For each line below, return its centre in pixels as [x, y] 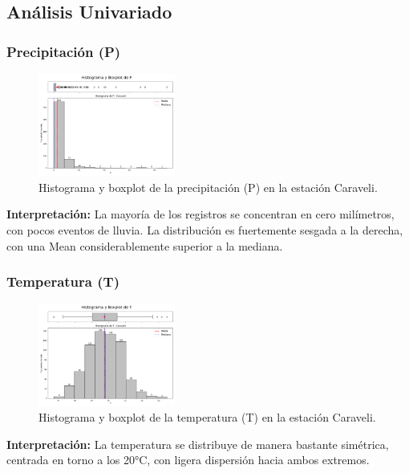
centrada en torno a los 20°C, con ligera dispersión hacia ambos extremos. [188, 460]
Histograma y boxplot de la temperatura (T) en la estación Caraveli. [207, 417]
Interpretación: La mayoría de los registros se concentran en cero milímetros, [200, 214]
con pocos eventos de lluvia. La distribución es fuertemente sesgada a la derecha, [205, 229]
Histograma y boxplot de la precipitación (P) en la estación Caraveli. [208, 187]
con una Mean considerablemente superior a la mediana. [145, 245]
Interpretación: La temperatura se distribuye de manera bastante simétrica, [198, 444]
